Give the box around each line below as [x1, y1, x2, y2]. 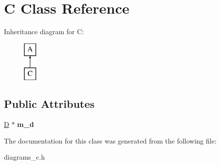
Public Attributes [4, 96, 95, 111]
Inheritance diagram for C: [4, 26, 84, 37]
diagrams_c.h [4, 152, 45, 162]
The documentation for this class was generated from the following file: [4, 135, 217, 145]
